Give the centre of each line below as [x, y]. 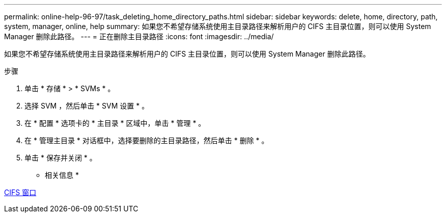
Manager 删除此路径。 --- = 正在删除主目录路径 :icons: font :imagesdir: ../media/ [139, 36]
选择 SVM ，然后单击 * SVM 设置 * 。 [87, 106]
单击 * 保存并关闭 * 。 [61, 158]
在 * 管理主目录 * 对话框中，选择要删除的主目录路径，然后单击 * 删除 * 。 [147, 140]
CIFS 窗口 [20, 192]
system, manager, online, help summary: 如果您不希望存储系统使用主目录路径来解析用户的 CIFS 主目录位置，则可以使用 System [218, 26]
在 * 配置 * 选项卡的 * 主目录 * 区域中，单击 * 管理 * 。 [115, 123]
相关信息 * [62, 175]
